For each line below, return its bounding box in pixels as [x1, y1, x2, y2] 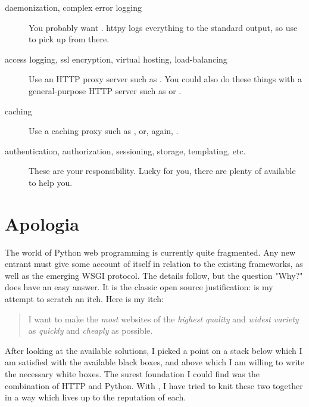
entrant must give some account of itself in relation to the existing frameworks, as [5, 257, 303, 270]
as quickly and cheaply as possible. [28, 324, 153, 337]
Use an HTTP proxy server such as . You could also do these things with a [29, 73, 302, 85]
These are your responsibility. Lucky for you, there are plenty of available [29, 164, 296, 177]
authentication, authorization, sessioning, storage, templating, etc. [5, 144, 246, 157]
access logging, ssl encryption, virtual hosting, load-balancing [5, 52, 227, 65]
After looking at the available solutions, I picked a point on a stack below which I [5, 344, 302, 356]
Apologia [5, 211, 79, 235]
